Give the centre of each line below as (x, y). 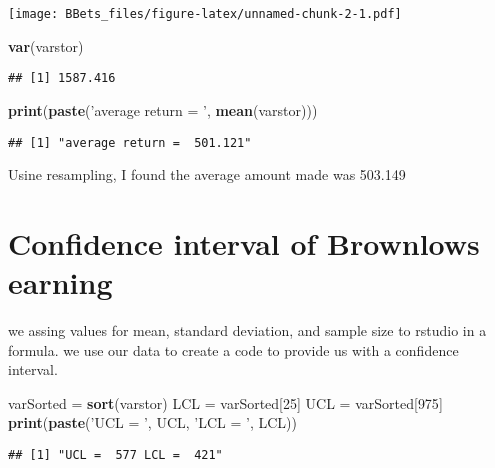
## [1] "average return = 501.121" (130, 142)
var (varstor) (46, 45)
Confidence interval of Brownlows (244, 242)
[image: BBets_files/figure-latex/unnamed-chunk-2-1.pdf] (205, 14)
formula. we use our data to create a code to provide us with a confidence (233, 349)
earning (60, 282)
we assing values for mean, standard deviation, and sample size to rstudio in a (247, 330)
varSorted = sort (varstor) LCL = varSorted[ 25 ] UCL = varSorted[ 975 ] (225, 402)
